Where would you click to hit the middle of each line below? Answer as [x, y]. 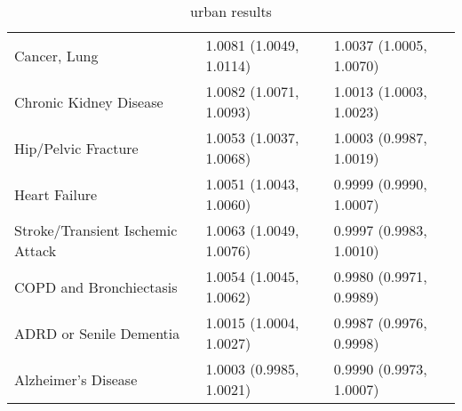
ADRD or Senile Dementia [97, 333]
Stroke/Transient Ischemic [96, 230]
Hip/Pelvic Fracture [76, 148]
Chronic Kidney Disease [89, 101]
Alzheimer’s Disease [76, 379]
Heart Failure [56, 194]
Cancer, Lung [56, 55]
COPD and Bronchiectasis [96, 286]
